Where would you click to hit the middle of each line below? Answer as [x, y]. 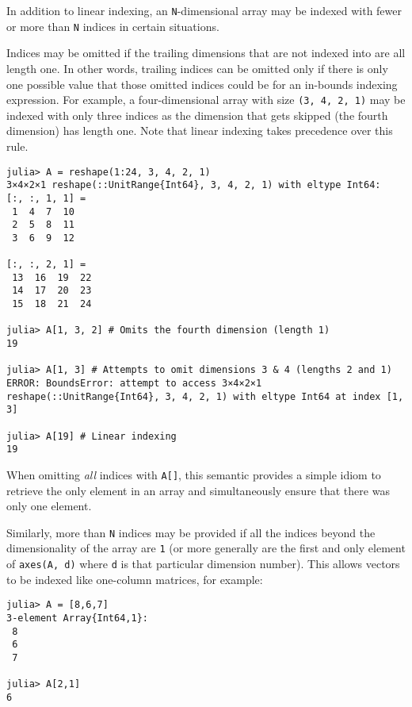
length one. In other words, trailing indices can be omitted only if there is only [197, 68]
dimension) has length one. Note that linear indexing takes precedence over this [200, 131]
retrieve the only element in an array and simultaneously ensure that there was [198, 490]
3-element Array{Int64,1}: [77, 619]
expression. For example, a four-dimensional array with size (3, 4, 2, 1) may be [206, 100]
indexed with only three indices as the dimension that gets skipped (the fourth [197, 115]
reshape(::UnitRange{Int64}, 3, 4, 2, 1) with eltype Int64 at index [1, [205, 396]
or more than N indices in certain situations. [113, 26]
